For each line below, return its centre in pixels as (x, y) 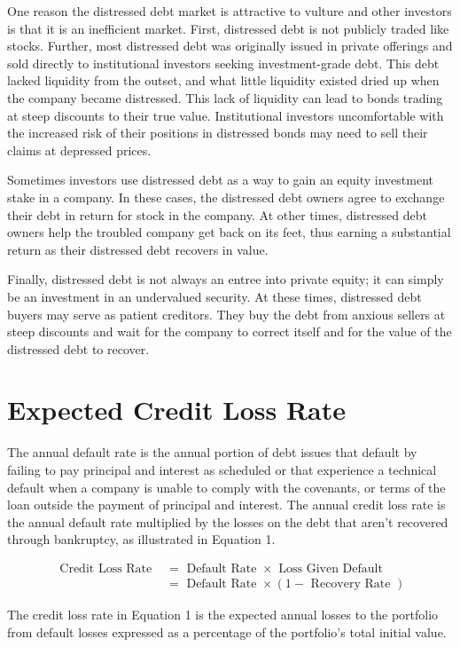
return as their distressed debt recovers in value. (138, 249)
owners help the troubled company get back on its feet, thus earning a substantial (229, 232)
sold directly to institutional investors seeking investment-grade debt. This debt (223, 63)
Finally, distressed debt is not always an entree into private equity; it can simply (226, 279)
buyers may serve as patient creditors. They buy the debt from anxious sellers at (226, 314)
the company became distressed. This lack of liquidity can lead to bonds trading (225, 97)
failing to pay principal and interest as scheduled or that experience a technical (222, 469)
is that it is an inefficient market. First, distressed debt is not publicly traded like (228, 28)
